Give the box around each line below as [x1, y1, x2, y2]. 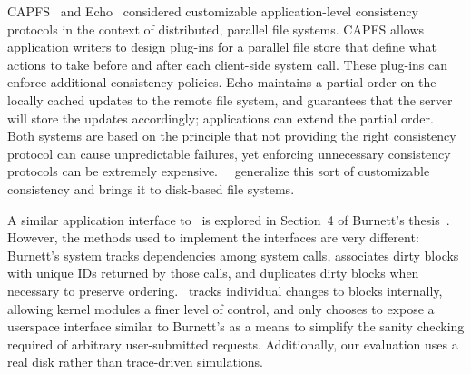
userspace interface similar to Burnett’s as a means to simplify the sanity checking [7, 317, 465, 336]
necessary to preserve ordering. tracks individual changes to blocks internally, [7, 280, 443, 300]
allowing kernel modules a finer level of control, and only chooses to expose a [7, 299, 435, 318]
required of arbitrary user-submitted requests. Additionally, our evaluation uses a [7, 334, 458, 353]
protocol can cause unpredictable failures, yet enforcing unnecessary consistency [7, 143, 451, 162]
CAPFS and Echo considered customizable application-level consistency [7, 2, 418, 20]
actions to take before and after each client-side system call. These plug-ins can [7, 54, 448, 74]
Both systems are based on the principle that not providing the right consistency [7, 126, 456, 145]
